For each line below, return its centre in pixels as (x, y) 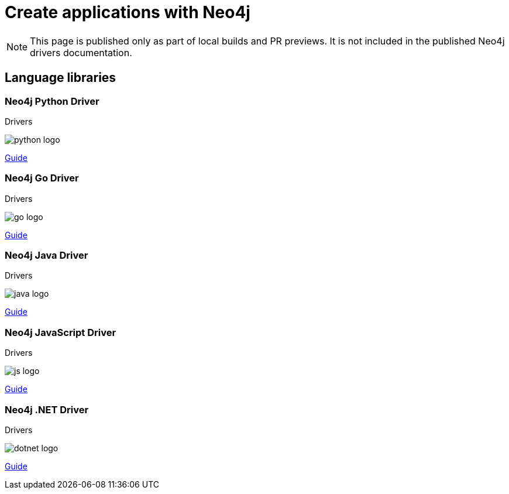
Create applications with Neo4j (128, 12)
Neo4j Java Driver (47, 255)
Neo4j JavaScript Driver (61, 332)
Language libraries (61, 78)
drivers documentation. (81, 52)
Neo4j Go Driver (42, 178)
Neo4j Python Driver (52, 101)
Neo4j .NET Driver (47, 409)
